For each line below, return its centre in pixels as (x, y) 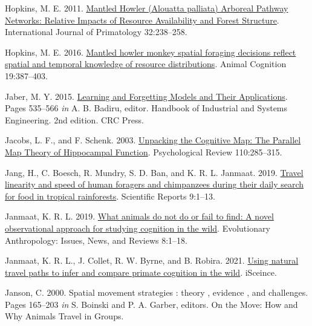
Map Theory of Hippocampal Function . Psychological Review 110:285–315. (144, 152)
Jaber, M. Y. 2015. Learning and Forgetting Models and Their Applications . (146, 96)
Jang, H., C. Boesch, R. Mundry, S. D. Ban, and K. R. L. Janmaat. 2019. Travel (154, 172)
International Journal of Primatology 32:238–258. (96, 32)
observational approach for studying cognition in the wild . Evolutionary (138, 228)
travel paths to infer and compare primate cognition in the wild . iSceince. (141, 272)
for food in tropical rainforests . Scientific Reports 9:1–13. (110, 196)
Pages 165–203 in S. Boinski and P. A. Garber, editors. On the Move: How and (151, 304)
